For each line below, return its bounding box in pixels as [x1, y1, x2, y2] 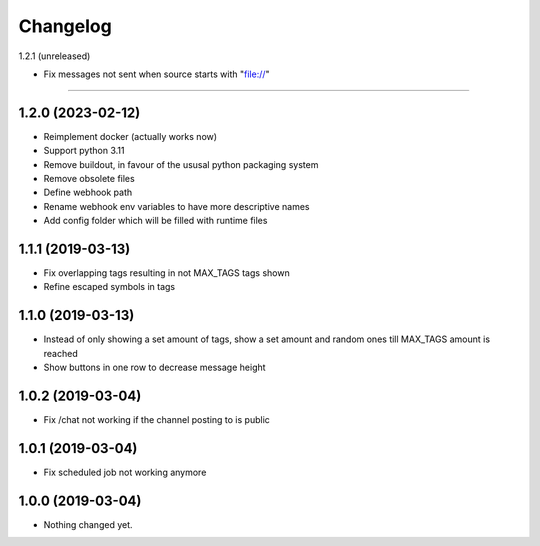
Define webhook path [43, 186, 133, 199]
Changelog [18, 15, 112, 37]
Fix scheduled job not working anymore [43, 466, 207, 478]
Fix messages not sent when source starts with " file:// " [43, 68, 270, 80]
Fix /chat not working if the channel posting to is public [43, 414, 270, 426]
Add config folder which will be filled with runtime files [43, 215, 268, 227]
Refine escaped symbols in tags [43, 281, 175, 293]
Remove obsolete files [43, 173, 135, 185]
